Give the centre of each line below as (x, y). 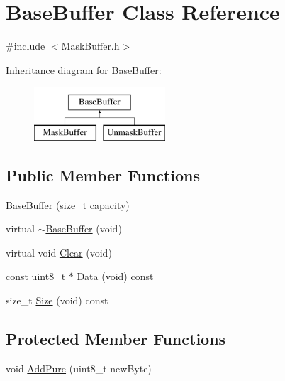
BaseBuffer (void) (84, 229)
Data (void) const (115, 276)
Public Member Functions (103, 175)
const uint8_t (36, 276)
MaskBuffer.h (90, 46)
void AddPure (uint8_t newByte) (79, 368)
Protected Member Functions (116, 339)
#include (26, 46)
